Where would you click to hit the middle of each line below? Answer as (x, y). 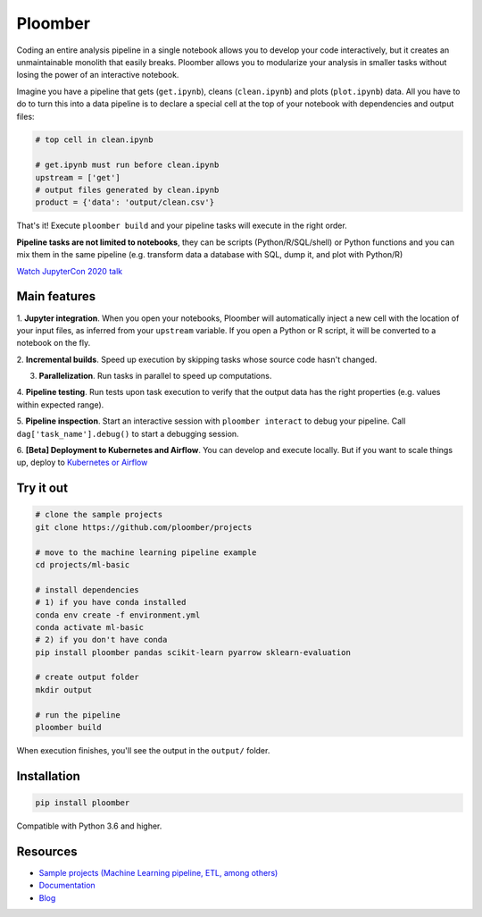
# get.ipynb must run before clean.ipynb (127, 165)
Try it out (42, 488)
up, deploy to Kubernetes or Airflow (82, 463)
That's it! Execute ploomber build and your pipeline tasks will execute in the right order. (182, 226)
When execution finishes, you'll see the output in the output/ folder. (143, 751)
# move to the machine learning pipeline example (146, 552)
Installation (48, 776)
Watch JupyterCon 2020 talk (70, 271)
